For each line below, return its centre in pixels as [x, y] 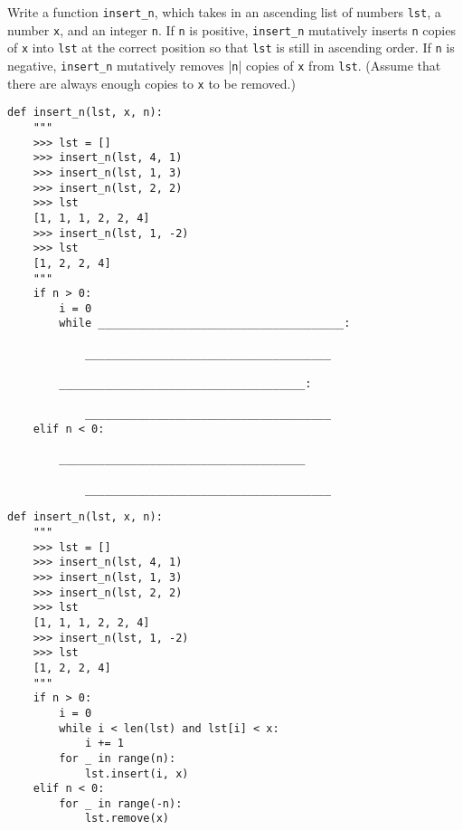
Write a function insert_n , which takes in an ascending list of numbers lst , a [224, 12]
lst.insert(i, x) [137, 773]
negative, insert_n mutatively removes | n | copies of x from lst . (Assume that [224, 65]
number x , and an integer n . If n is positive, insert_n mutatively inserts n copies [231, 29]
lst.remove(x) [127, 819]
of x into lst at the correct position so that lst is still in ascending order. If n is [231, 48]
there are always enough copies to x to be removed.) [151, 83]
